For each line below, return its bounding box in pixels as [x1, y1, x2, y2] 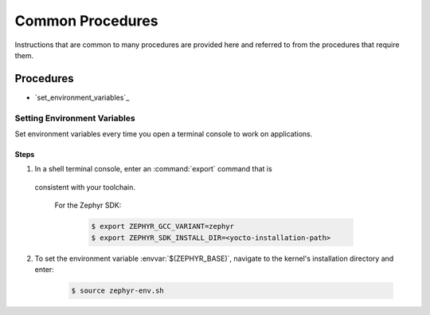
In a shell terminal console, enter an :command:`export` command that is [34, 164, 272, 174]
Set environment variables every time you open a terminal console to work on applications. [14, 128, 313, 139]
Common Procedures [14, 12, 158, 30]
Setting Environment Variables [14, 112, 135, 124]
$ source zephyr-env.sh [71, 285, 165, 295]
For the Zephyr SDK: [54, 200, 122, 211]
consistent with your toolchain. [34, 182, 135, 191]
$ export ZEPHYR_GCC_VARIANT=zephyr [91, 222, 235, 231]
